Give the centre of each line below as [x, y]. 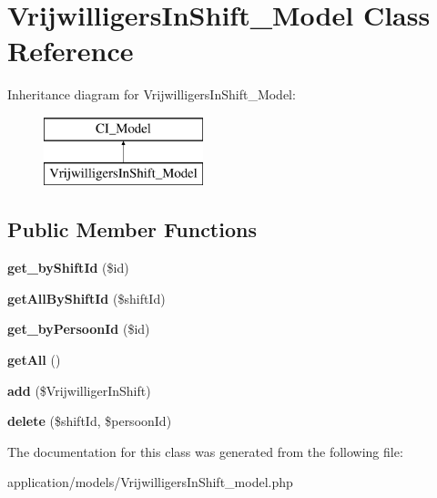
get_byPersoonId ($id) [79, 329]
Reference [71, 51]
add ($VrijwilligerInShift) [79, 390]
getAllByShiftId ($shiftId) [86, 298]
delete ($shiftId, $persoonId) [90, 421]
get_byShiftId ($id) [68, 268]
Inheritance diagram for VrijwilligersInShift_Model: [152, 94]
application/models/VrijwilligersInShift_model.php [150, 482]
